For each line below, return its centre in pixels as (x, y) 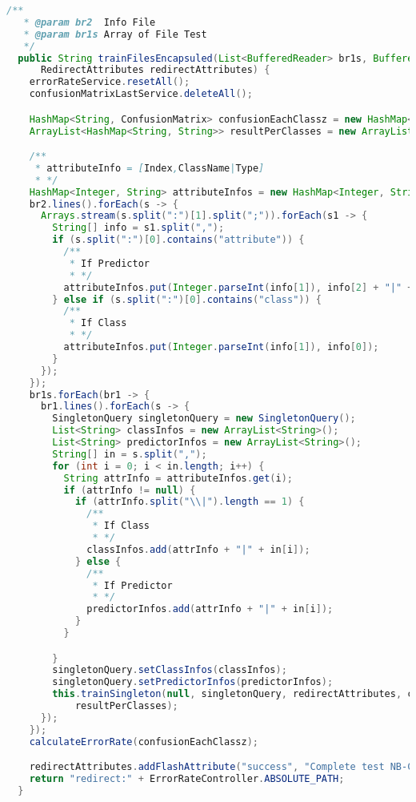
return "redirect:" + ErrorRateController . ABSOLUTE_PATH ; (187, 779)
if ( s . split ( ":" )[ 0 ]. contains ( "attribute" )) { (178, 240)
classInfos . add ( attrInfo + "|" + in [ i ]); (198, 549)
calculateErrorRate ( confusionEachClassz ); (144, 742)
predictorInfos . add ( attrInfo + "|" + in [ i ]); (210, 609)
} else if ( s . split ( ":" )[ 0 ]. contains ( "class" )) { (187, 299)
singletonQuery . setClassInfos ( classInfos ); (170, 670)
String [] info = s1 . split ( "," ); (138, 228)
